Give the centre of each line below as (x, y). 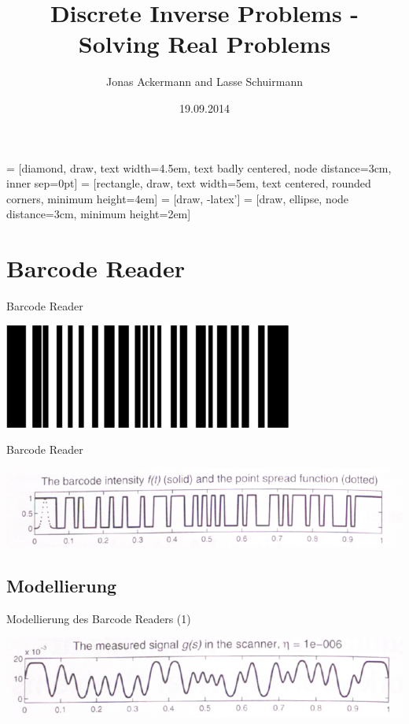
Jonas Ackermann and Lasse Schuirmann (204, 82)
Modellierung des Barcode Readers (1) (99, 618)
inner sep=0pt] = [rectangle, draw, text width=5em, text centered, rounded (189, 183)
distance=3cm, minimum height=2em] (99, 214)
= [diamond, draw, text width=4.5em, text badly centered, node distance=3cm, (199, 167)
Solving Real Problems (204, 44)
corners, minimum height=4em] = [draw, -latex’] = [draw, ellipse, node (178, 198)
